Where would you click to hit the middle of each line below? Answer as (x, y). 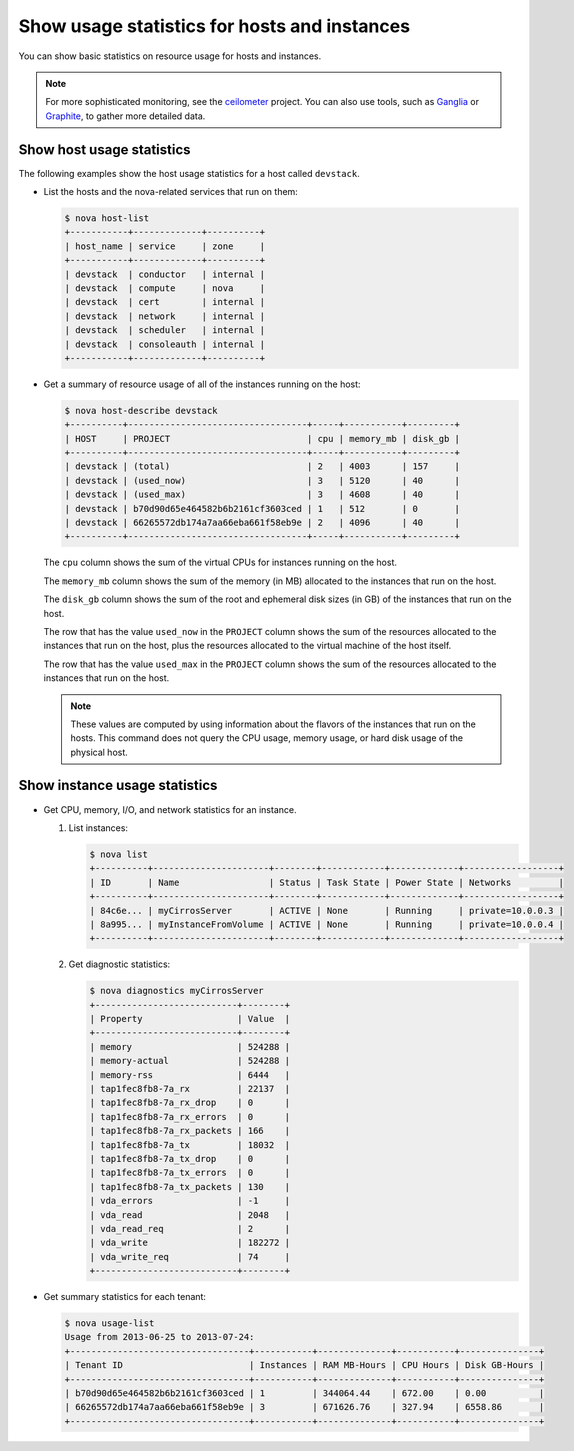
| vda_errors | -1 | (189, 1201)
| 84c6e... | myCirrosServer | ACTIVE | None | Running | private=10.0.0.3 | (327, 910)
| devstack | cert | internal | (164, 302)
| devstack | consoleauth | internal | (164, 344)
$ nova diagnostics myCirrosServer (176, 991)
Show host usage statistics (104, 149)
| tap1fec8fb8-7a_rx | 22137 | (189, 1088)
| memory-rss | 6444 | (189, 1074)
